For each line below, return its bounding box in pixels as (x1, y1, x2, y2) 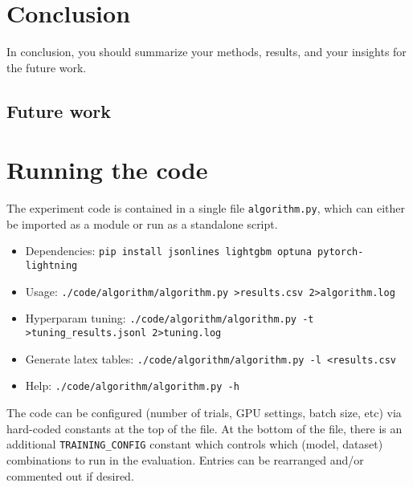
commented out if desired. (6, 467, 134, 484)
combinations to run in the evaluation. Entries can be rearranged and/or (6, 451, 364, 468)
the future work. (6, 59, 87, 75)
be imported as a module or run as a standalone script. (6, 215, 278, 232)
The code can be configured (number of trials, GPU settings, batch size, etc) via (6, 404, 402, 421)
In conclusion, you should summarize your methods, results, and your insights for (6, 43, 407, 60)
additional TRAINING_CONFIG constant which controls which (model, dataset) (6, 436, 383, 453)
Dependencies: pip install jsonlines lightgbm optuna (25, 242, 312, 259)
